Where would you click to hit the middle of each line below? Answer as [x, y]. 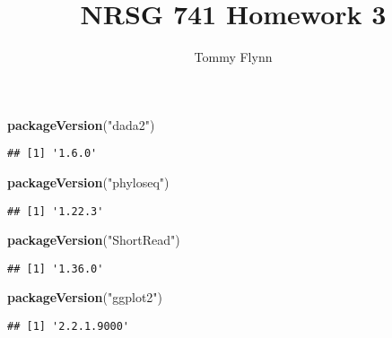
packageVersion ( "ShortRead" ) [94, 240]
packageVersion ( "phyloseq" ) [88, 182]
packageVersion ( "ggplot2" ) [85, 297]
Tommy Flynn [233, 57]
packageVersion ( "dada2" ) [81, 124]
